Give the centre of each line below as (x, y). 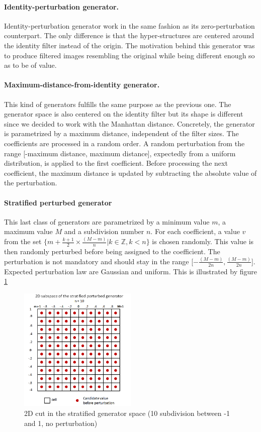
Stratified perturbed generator (58, 202)
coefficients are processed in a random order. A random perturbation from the (124, 143)
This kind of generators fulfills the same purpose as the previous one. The (118, 104)
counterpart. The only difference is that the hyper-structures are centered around (129, 35)
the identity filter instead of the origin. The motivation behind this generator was (129, 45)
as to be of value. (30, 65)
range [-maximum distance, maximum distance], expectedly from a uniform (120, 153)
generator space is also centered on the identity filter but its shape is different (124, 114)
